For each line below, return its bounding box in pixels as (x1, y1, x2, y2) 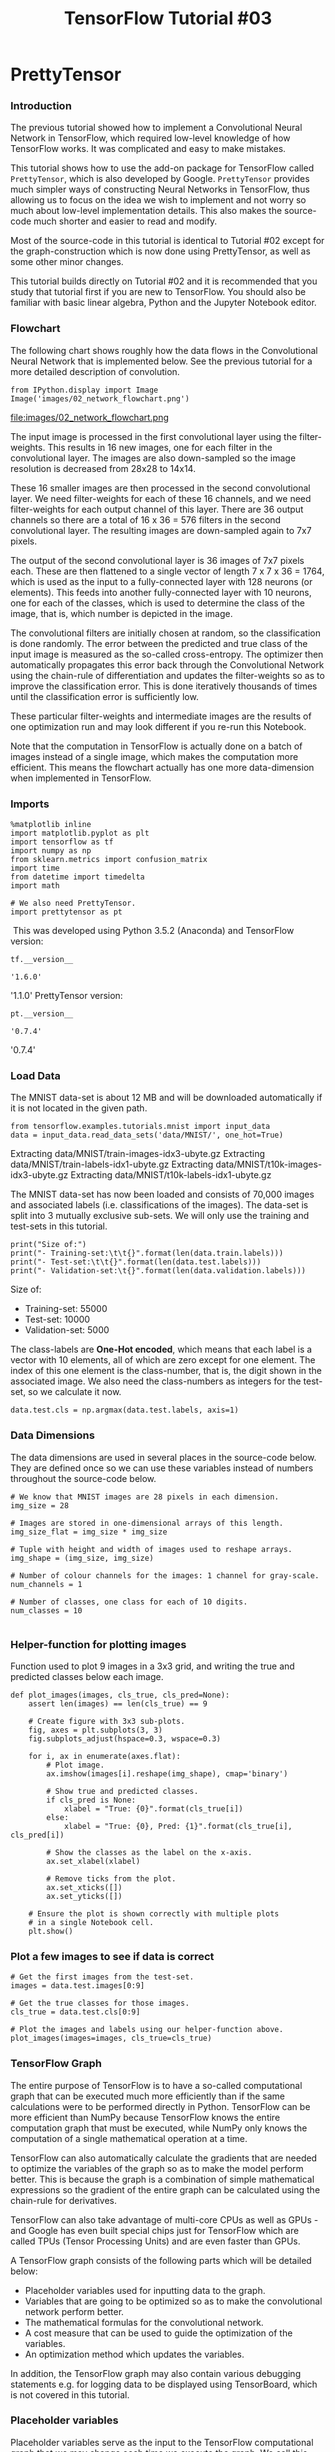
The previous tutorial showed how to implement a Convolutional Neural (10, 122, 303, 134)
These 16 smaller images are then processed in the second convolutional (10, 482, 311, 494)
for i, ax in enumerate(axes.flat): (28, 1751, 182, 1761)
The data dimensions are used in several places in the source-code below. (10, 1451, 317, 1463)
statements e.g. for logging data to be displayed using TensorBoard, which (10, 2378, 318, 2390)
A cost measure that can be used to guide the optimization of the (24, 2327, 293, 2339)
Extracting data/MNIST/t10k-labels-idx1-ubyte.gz (70, 1169, 272, 1181)
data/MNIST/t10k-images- (215, 1158, 323, 1171)
